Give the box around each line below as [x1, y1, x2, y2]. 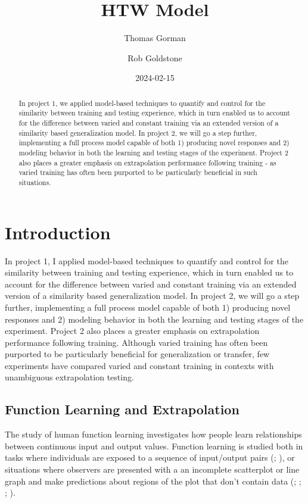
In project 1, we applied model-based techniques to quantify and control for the [18, 98, 266, 108]
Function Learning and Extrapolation [5, 400, 239, 418]
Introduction [5, 220, 111, 244]
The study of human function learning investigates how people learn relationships [5, 428, 302, 440]
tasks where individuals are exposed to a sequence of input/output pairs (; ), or [5, 451, 295, 464]
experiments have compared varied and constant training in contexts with [5, 359, 274, 371]
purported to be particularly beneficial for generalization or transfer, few [5, 348, 270, 360]
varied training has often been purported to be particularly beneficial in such [18, 167, 257, 177]
